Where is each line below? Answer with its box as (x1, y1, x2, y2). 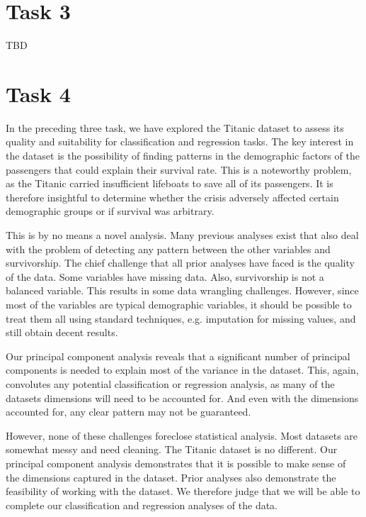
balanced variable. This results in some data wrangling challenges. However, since (6, 283, 359, 298)
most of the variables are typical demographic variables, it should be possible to (6, 296, 352, 311)
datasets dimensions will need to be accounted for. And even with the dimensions (6, 390, 359, 405)
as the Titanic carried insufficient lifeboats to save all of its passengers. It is (6, 176, 333, 191)
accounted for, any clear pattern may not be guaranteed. (6, 404, 251, 419)
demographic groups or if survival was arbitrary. (6, 204, 215, 218)
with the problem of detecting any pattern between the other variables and (6, 241, 331, 256)
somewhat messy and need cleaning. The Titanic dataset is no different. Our (6, 442, 338, 457)
